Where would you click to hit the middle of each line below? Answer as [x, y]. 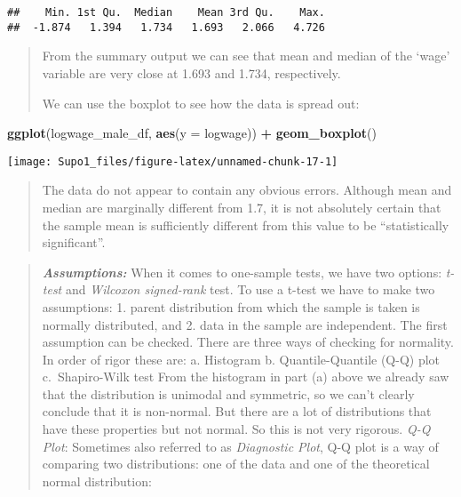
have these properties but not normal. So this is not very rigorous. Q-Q [236, 429]
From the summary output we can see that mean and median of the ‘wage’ [246, 56]
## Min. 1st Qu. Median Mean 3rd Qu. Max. [166, 12]
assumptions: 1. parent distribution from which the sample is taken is [231, 306]
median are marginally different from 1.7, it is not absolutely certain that [242, 207]
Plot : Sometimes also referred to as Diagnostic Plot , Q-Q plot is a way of [240, 446]
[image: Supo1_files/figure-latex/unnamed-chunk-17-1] [173, 161]
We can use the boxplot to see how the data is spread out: [201, 103]
